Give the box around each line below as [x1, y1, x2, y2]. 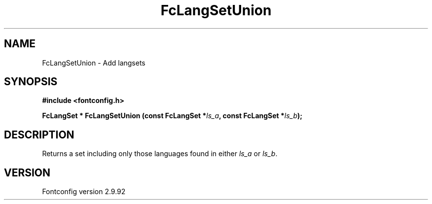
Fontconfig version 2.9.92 [42, 187, 126, 196]
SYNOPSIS [4, 75, 58, 88]
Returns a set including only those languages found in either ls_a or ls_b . [42, 149, 278, 158]
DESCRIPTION [4, 128, 74, 141]
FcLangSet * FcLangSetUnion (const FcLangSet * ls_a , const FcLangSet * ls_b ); [42, 111, 303, 120]
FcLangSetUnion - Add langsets [42, 58, 145, 67]
